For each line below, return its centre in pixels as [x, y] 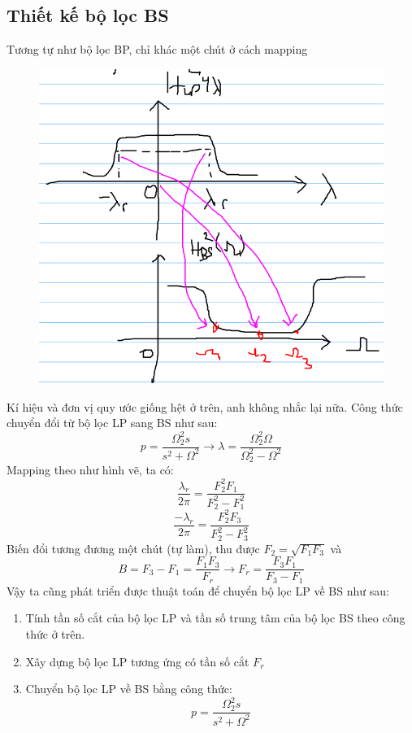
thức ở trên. [55, 634]
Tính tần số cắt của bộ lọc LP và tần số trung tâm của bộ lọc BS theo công [215, 618]
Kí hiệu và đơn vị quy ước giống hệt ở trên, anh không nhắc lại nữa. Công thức [205, 406]
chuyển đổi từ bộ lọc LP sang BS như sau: [112, 423]
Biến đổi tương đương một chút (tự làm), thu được [133, 548]
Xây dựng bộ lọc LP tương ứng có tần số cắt [137, 661]
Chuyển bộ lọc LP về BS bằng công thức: [129, 689]
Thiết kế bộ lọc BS [88, 15]
